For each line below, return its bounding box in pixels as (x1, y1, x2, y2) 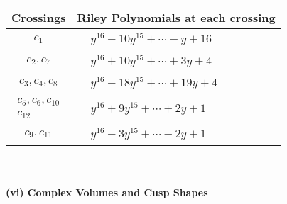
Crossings (11, 9, 66, 25)
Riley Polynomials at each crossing (77, 9, 276, 25)
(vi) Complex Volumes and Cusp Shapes (6, 184, 208, 199)
